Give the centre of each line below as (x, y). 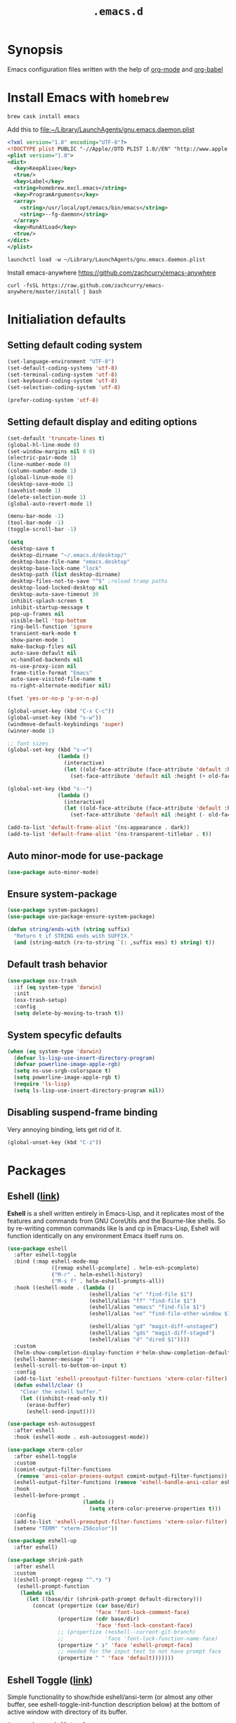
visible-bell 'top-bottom (48, 620)
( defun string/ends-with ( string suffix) (69, 930)
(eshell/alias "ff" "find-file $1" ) (143, 1301)
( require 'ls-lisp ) (42, 1084)
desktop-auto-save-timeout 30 (54, 594)
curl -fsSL (23, 285)
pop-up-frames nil (37, 614)
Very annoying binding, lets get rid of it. (64, 1129)
